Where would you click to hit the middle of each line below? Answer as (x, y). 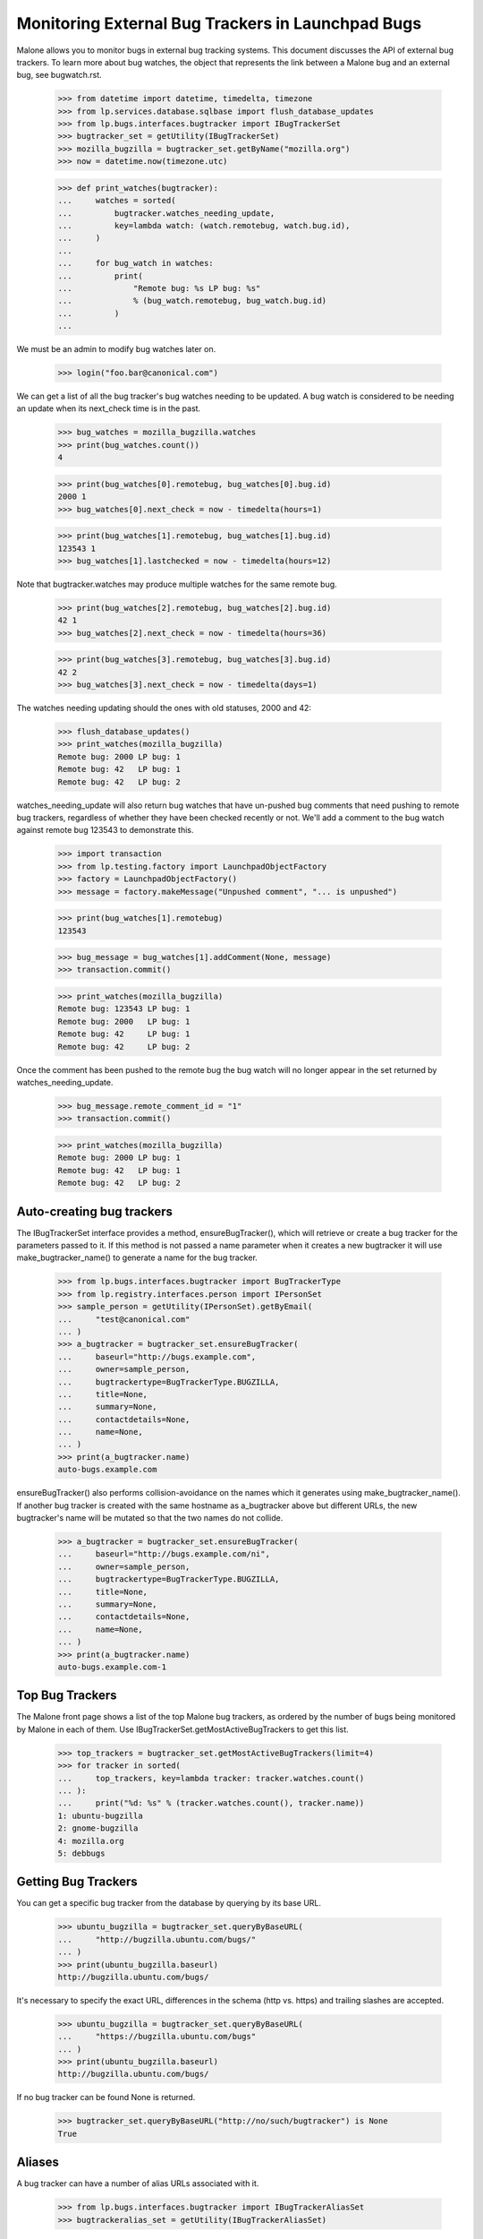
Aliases (38, 2162)
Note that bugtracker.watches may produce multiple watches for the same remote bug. (177, 584)
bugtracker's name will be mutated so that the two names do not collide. (150, 1518)
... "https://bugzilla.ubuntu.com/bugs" (157, 2037)
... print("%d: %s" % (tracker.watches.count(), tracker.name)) (211, 1803)
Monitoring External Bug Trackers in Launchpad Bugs (219, 23)
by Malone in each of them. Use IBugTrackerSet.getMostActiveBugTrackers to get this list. (182, 1729)
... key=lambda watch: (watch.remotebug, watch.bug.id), (204, 226)
